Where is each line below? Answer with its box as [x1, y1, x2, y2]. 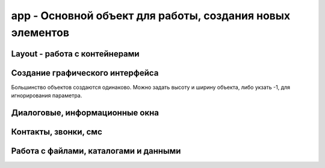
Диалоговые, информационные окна [11, 108, 159, 118]
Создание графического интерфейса [11, 68, 159, 78]
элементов [11, 26, 69, 39]
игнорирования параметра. [11, 92, 82, 99]
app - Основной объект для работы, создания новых [11, 9, 291, 22]
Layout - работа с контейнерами [11, 49, 140, 59]
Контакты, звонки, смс [11, 127, 102, 137]
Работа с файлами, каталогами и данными [11, 146, 181, 156]
